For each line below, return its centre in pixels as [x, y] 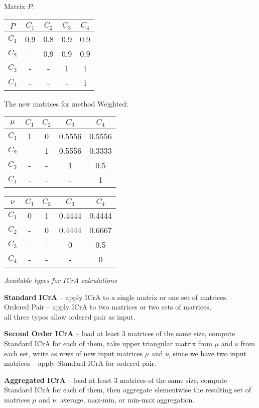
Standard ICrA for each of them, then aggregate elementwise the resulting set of [127, 390]
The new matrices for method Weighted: [66, 103]
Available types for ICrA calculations [60, 280]
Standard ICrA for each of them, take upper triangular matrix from [108, 343]
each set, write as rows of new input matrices [74, 353]
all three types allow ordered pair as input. [70, 316]
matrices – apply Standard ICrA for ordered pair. [80, 363]
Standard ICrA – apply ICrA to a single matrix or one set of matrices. [116, 297]
